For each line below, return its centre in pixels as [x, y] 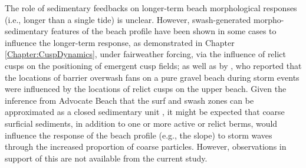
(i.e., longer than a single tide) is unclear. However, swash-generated [128, 19]
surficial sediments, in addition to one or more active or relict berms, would [141, 123]
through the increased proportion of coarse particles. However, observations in [146, 146]
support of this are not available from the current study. [106, 158]
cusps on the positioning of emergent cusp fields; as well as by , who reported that [153, 65]
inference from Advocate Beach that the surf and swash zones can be [129, 100]
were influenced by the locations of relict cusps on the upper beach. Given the [146, 89]
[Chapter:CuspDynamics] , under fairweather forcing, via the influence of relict [146, 54]
